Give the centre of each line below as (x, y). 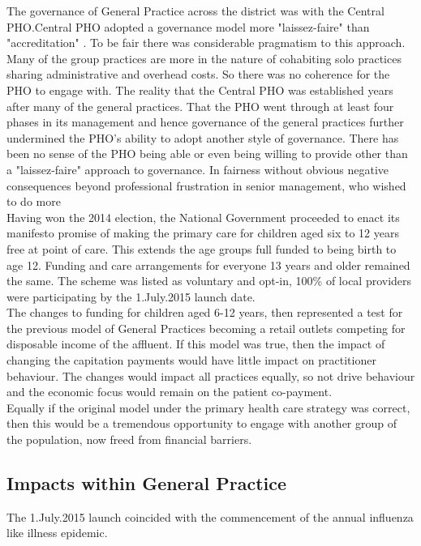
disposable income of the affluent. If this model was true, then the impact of (196, 344)
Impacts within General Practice (147, 483)
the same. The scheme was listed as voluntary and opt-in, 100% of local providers (209, 281)
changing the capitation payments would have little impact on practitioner (191, 360)
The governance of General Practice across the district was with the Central (195, 11)
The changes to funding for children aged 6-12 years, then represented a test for (205, 312)
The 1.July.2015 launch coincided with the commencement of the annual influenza (210, 516)
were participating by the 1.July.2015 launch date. (131, 296)
